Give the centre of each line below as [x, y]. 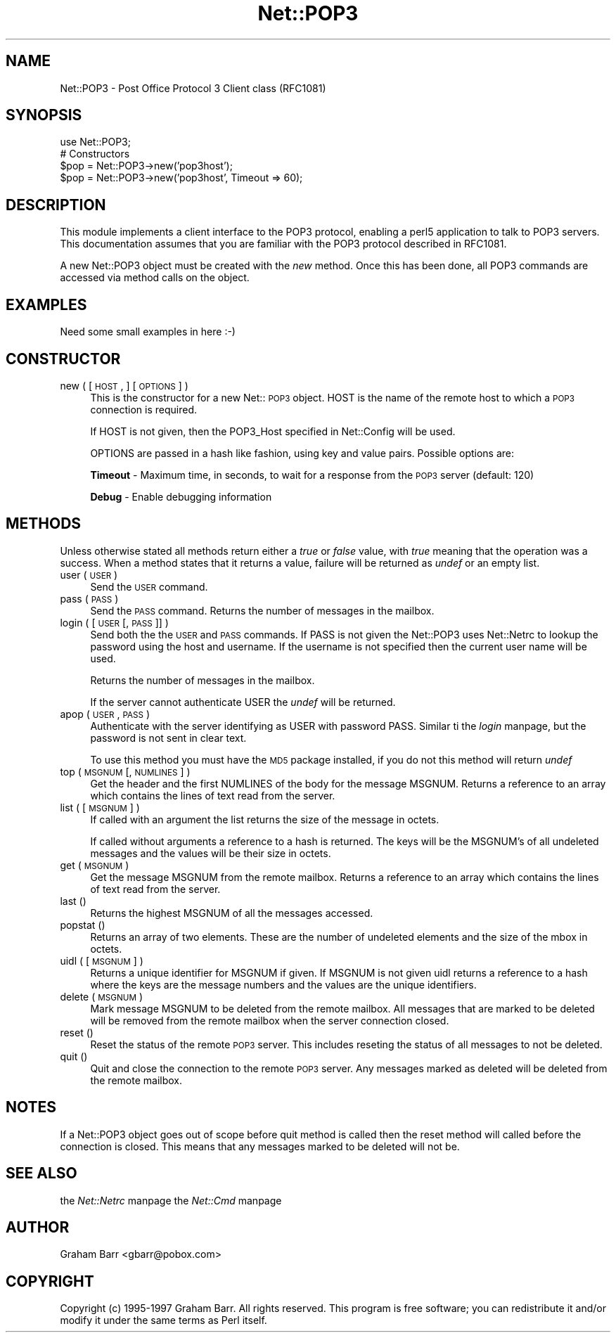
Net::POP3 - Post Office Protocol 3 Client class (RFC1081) [193, 88]
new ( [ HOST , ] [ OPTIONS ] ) [124, 385]
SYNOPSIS [44, 115]
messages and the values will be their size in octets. [211, 853]
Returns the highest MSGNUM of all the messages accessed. [232, 913]
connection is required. [144, 409]
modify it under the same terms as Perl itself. [163, 1320]
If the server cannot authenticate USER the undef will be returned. [243, 702]
